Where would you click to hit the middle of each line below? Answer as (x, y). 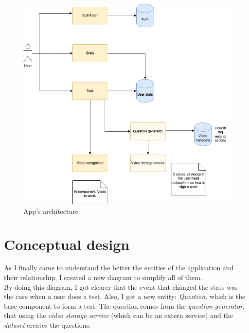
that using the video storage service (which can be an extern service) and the (118, 315)
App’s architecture (51, 211)
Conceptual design (67, 244)
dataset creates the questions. (47, 324)
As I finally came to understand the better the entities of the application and (119, 268)
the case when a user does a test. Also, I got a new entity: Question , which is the (125, 296)
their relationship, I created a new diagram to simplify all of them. (103, 277)
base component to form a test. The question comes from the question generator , (124, 306)
